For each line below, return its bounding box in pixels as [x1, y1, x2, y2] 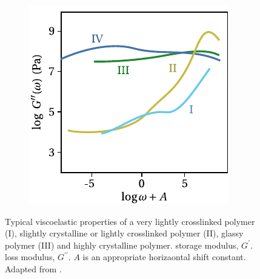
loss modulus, [5, 250, 55, 263]
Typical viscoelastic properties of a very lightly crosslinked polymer [5, 215, 255, 227]
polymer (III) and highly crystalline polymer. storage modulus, [5, 238, 239, 251]
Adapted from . [5, 262, 62, 275]
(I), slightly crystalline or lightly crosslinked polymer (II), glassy [5, 227, 244, 239]
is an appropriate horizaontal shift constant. [82, 250, 246, 263]
